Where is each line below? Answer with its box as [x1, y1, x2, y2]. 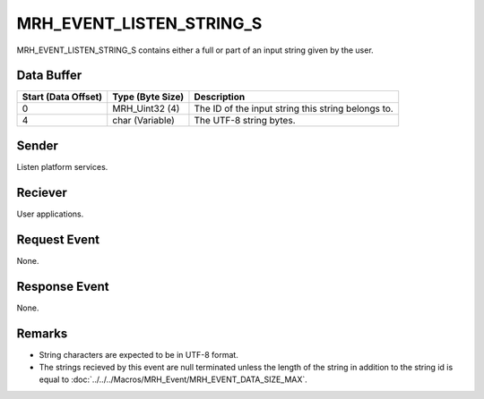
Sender [16, 138, 58, 153]
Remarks [16, 326, 68, 341]
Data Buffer [16, 68, 82, 83]
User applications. [16, 208, 84, 219]
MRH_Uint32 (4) [112, 103, 180, 115]
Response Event [16, 278, 109, 294]
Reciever [16, 184, 67, 200]
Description [194, 90, 246, 103]
